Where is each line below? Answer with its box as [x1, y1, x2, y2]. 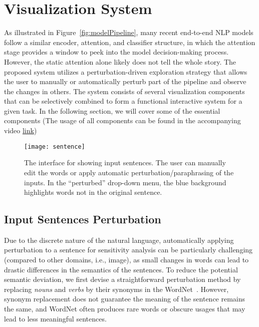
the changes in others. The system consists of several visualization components [4, 86, 245, 96]
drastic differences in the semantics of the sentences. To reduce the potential [4, 264, 238, 274]
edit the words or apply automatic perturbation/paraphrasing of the [24, 167, 234, 177]
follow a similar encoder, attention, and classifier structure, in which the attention [4, 37, 255, 47]
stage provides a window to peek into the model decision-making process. [4, 47, 229, 57]
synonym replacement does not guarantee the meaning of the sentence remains [4, 293, 245, 304]
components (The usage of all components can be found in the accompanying [4, 115, 241, 126]
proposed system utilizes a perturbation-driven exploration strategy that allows [4, 66, 247, 77]
